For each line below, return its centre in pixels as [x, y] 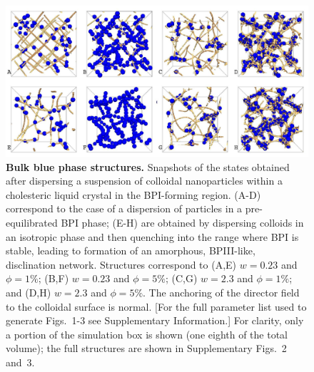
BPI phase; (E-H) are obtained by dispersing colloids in [182, 222]
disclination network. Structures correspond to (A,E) [121, 264]
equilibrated [32, 222]
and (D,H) [29, 292]
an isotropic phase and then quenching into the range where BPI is [152, 236]
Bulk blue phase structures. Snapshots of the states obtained [148, 166]
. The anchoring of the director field [221, 292]
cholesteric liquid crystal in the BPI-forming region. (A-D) [133, 194]
